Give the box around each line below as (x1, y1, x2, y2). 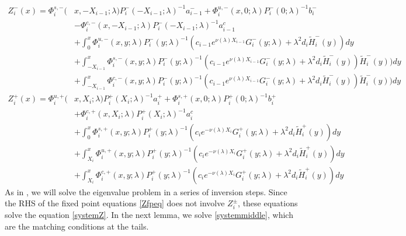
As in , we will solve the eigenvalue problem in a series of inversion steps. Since (5, 185, 287, 198)
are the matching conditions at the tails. (5, 220, 149, 232)
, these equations (238, 197, 298, 209)
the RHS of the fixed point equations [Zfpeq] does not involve (5, 197, 225, 209)
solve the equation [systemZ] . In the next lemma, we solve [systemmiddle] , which (5, 209, 293, 221)
